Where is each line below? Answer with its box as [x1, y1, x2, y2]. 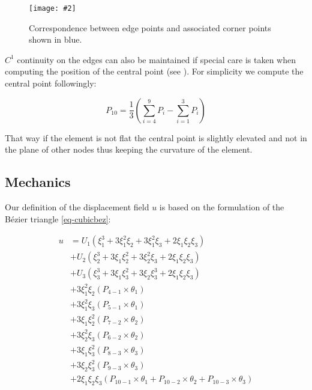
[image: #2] [29, 4, 76, 13]
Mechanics [5, 172, 71, 191]
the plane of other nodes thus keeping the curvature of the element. [5, 143, 253, 156]
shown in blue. [29, 33, 82, 46]
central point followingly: [5, 77, 97, 90]
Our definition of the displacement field [5, 201, 149, 213]
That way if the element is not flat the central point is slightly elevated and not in [5, 131, 307, 144]
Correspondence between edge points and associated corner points [29, 21, 271, 34]
